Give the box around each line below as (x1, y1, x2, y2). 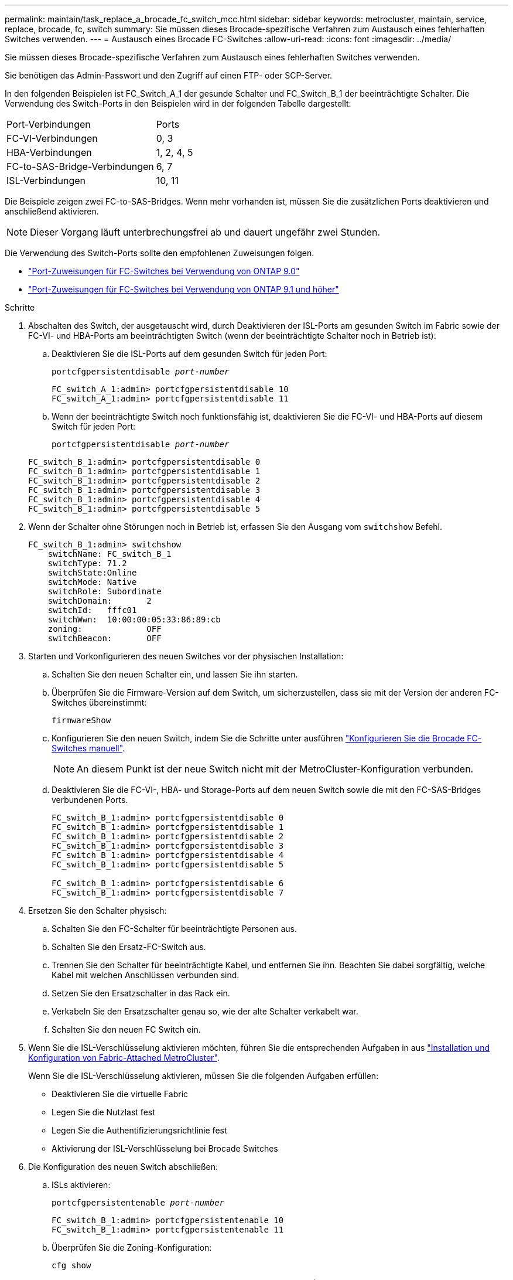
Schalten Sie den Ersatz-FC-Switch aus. (52, 942, 206, 952)
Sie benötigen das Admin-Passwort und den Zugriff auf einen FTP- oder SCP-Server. (5, 70, 333, 80)
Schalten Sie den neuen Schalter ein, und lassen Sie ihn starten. (52, 669, 298, 679)
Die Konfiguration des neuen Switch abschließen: (28, 1162, 218, 1172)
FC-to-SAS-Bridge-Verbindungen (6, 161, 154, 172)
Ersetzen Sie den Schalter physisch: (28, 905, 167, 915)
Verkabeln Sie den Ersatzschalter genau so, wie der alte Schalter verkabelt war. (52, 1006, 358, 1016)
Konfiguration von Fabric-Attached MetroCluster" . (28, 1053, 220, 1063)
